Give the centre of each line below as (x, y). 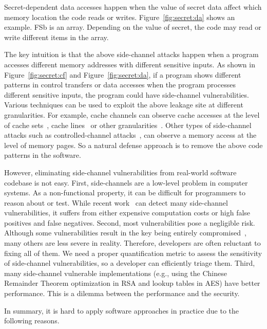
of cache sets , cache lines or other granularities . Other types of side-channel (128, 125)
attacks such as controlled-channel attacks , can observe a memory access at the (130, 135)
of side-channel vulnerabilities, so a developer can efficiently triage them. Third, (130, 263)
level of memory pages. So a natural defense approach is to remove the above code (133, 145)
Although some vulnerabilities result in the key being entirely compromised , (125, 233)
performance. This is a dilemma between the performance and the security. (122, 293)
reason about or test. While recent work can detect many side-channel (116, 202)
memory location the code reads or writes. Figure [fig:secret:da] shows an (120, 17)
